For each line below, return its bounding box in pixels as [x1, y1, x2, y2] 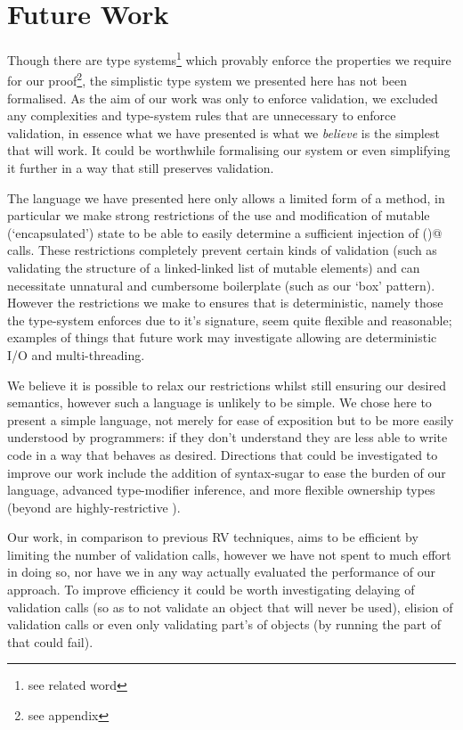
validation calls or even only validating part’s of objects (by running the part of [7, 615, 441, 634]
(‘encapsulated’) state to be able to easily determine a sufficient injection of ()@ [7, 223, 443, 242]
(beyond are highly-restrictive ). [7, 497, 181, 516]
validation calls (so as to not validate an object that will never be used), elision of [7, 597, 453, 616]
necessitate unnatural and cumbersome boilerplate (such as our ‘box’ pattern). [7, 275, 435, 294]
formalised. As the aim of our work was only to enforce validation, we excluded [7, 88, 438, 107]
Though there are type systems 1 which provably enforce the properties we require [7, 48, 451, 69]
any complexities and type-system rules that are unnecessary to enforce [7, 106, 396, 125]
